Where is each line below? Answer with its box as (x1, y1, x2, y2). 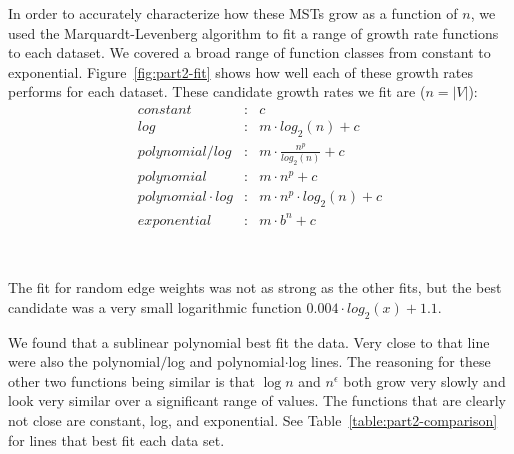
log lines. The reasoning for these (288, 351, 491, 372)
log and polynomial (167, 351, 285, 372)
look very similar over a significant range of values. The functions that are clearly (8, 390, 506, 411)
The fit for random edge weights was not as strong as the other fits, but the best (8, 277, 502, 298)
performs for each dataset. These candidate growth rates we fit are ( (8, 81, 426, 102)
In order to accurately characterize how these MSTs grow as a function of (8, 3, 458, 23)
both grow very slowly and (343, 370, 506, 391)
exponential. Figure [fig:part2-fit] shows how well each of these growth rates (8, 61, 473, 82)
